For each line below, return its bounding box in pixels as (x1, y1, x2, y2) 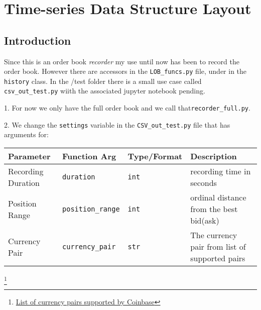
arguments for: (4, 129, 49, 140)
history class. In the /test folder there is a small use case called (4, 75, 202, 86)
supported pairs (190, 252, 245, 264)
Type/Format (127, 150, 183, 162)
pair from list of (190, 241, 246, 253)
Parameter (8, 150, 51, 162)
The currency (190, 229, 237, 241)
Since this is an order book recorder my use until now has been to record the (4, 56, 239, 66)
